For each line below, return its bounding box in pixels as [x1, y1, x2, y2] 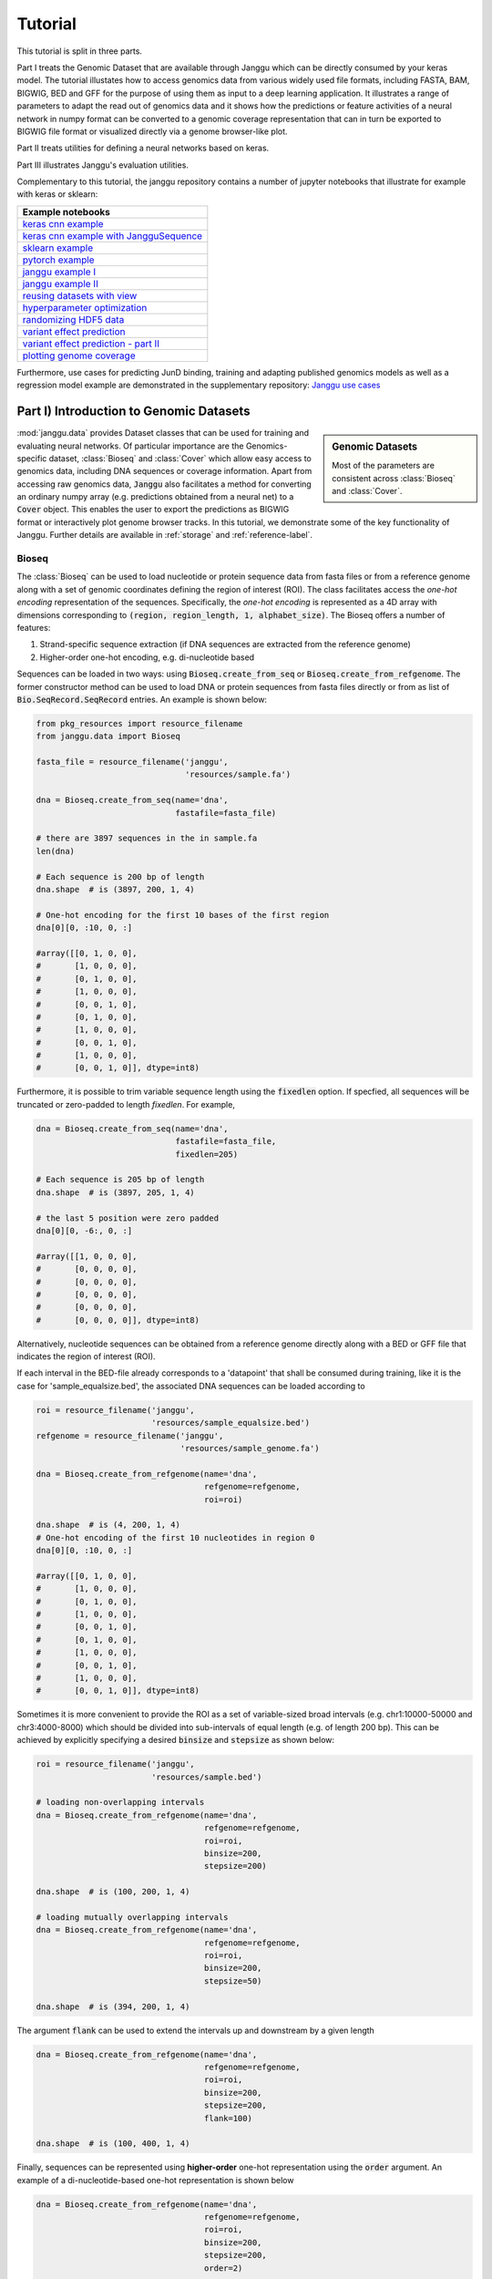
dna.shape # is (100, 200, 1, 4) [36, 1887, 190, 1897]
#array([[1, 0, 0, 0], [36, 1251, 138, 1262]
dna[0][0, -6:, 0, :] [36, 1225, 133, 1235]
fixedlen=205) [175, 1149, 239, 1160]
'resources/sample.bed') [150, 1771, 262, 1782]
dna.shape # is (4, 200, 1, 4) [36, 1520, 181, 1531]
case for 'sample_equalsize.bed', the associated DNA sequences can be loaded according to [16, 1380, 365, 1391]
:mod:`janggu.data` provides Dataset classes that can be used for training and [16, 428, 310, 438]
